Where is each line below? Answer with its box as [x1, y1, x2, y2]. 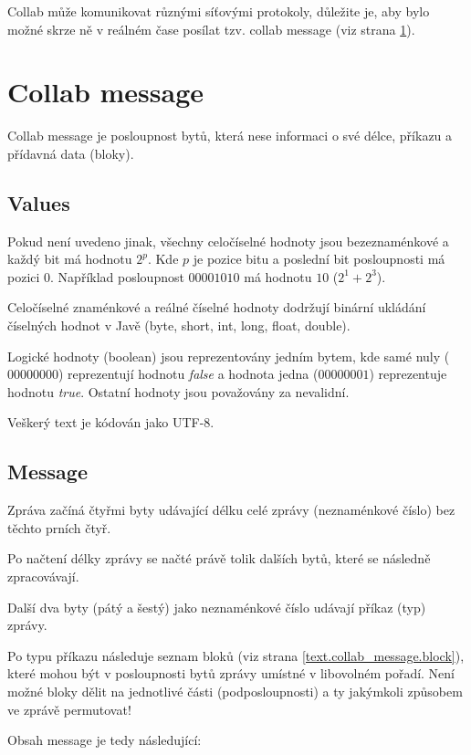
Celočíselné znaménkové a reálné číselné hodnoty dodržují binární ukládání [7, 298, 426, 317]
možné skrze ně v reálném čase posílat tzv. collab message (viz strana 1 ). [7, 19, 415, 38]
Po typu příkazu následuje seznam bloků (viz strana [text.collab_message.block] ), [7, 645, 465, 665]
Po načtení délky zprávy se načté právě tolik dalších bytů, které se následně [7, 549, 431, 568]
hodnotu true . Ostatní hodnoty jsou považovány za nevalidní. [7, 382, 350, 401]
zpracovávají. [7, 567, 79, 586]
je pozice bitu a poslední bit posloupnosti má [193, 249, 445, 268]
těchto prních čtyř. [7, 518, 111, 537]
